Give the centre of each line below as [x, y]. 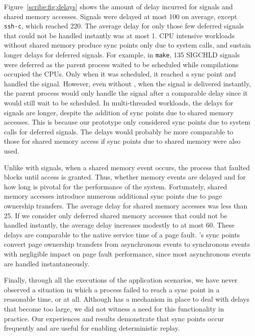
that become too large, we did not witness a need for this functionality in [114, 308]
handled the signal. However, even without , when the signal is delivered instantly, [127, 83]
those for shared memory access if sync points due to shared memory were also [122, 141]
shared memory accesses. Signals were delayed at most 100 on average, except [121, 16]
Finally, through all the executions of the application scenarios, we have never [121, 280]
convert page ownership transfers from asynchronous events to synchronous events [127, 244]
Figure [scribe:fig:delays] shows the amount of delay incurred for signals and [118, 6]
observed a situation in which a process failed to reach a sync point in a [112, 289]
